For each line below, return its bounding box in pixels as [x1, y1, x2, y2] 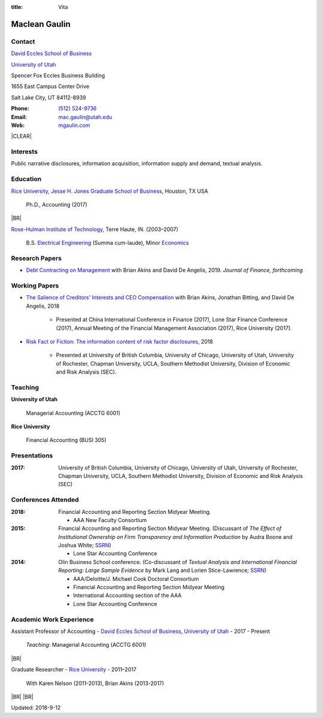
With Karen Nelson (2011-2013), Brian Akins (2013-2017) [26, 680, 164, 687]
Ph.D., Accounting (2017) [26, 201, 88, 208]
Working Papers [11, 281, 59, 290]
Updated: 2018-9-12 [11, 704, 61, 711]
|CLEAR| [11, 132, 32, 140]
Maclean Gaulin [11, 19, 71, 29]
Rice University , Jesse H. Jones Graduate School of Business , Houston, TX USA [11, 187, 209, 195]
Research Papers [11, 254, 62, 262]
